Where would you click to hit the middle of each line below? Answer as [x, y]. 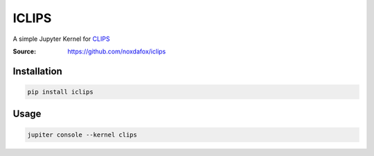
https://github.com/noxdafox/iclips [117, 51]
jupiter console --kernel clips [82, 135]
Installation [37, 71]
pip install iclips [60, 92]
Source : [25, 51]
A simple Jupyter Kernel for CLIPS [61, 39]
